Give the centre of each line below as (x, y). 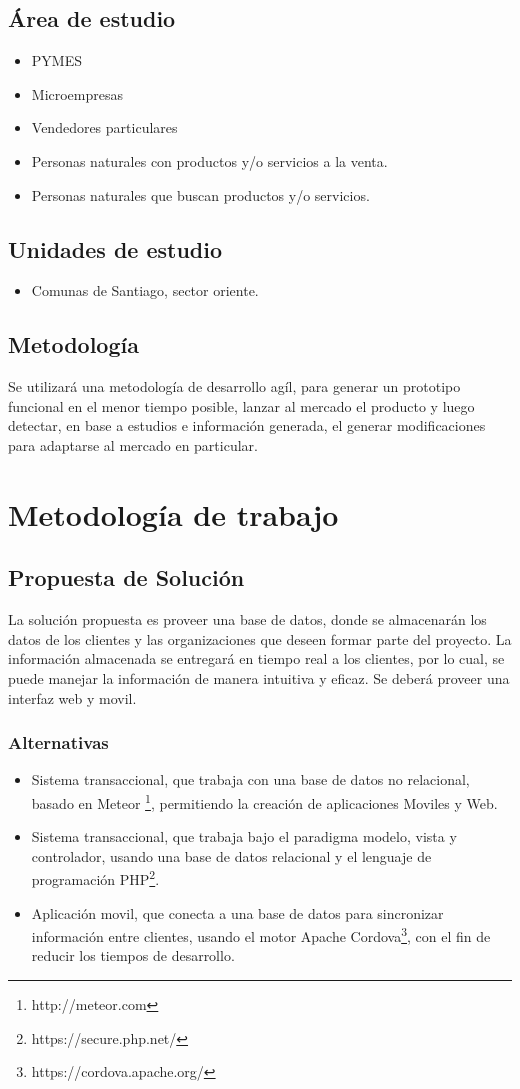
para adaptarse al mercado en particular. (133, 444)
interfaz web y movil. (72, 697)
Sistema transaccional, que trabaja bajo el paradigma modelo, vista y (244, 836)
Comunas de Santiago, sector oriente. (145, 290)
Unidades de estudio (115, 248)
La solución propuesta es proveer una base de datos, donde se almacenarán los (247, 619)
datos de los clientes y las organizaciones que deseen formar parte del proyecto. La (260, 638)
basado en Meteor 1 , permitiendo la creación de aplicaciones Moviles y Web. (264, 801)
